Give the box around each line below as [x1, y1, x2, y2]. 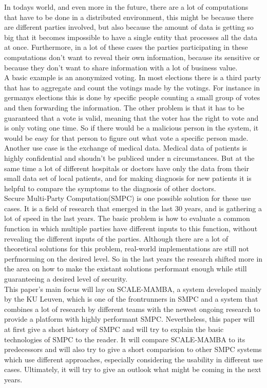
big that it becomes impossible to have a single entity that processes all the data [4, 31, 258, 42]
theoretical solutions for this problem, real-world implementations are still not [4, 243, 250, 254]
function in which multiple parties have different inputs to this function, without [4, 223, 258, 234]
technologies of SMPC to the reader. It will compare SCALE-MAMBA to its [4, 334, 245, 344]
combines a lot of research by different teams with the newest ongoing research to [4, 303, 260, 314]
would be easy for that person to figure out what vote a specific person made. [4, 132, 249, 143]
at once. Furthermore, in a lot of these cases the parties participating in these [4, 42, 248, 52]
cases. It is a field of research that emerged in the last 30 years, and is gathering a [4, 202, 262, 213]
